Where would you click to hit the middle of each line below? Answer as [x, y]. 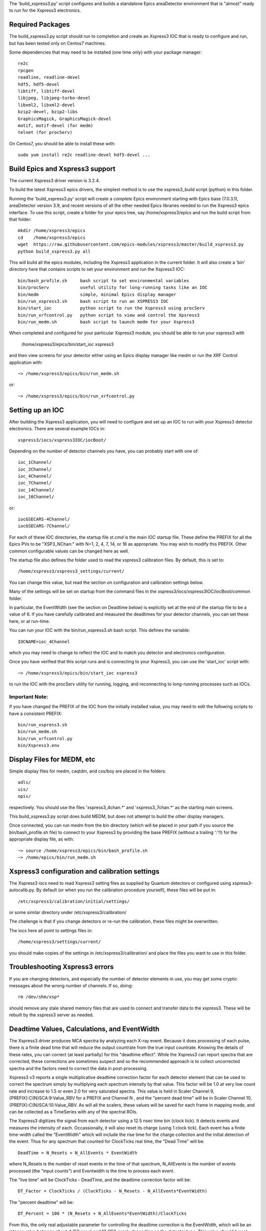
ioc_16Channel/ [36, 497]
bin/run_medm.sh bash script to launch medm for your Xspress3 [106, 322]
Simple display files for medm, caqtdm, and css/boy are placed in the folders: [88, 771]
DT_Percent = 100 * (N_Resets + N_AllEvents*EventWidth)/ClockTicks [102, 1214]
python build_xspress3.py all [54, 251]
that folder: [20, 220]
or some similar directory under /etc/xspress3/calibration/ [68, 912]
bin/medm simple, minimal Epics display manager [97, 294]
